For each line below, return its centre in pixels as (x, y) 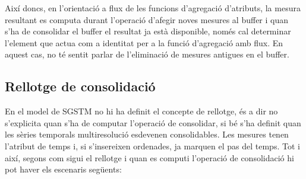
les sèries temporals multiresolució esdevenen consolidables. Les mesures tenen (147, 134)
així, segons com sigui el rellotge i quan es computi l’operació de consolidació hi (149, 157)
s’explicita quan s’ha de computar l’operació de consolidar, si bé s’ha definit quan (153, 122)
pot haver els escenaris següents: (63, 169)
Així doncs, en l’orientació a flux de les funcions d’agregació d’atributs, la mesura (153, 8)
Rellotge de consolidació (80, 86)
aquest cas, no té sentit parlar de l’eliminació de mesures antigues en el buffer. (147, 54)
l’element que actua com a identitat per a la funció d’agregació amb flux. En (144, 42)
